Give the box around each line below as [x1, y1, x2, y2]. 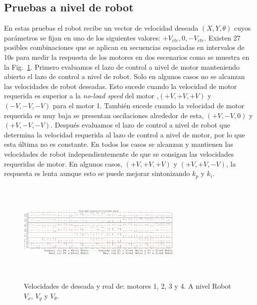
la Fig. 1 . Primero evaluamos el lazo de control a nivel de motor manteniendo [4, 61, 240, 72]
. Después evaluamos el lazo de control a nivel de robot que [51, 120, 230, 130]
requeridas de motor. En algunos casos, [4, 158, 123, 169]
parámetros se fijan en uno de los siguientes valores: [4, 32, 160, 43]
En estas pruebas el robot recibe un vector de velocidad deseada [4, 23, 199, 33]
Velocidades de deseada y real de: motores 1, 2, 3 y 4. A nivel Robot [24, 281, 231, 291]
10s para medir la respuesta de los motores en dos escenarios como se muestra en [4, 51, 250, 62]
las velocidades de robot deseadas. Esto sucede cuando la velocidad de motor [4, 81, 237, 91]
